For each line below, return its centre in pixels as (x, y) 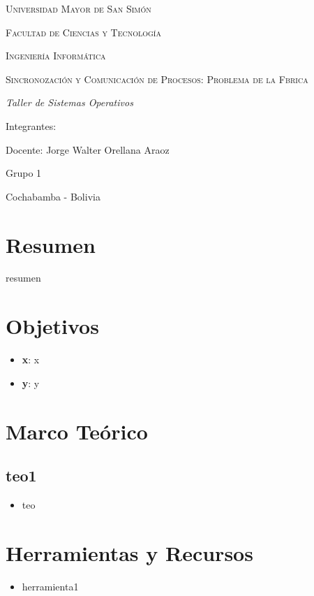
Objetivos (52, 326)
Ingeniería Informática (56, 56)
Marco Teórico (77, 431)
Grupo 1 (24, 173)
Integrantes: (31, 125)
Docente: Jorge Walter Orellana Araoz (88, 149)
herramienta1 (50, 586)
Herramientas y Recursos (129, 552)
